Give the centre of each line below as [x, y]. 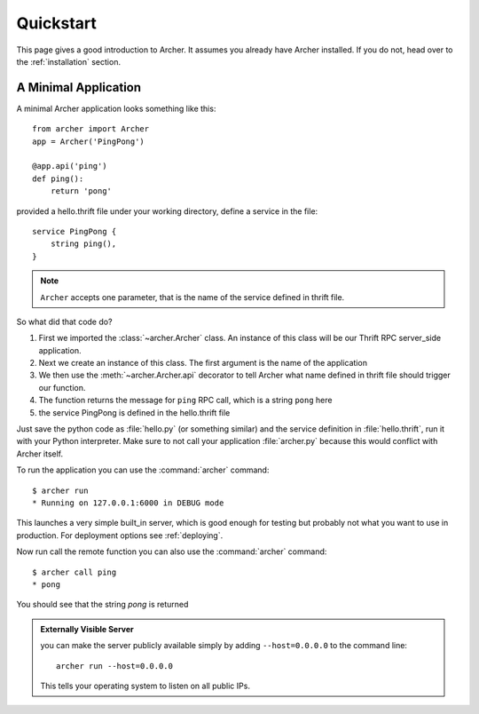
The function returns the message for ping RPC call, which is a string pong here [185, 401]
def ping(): [58, 178]
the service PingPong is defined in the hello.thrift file [134, 412]
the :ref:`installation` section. [69, 61]
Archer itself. [40, 454]
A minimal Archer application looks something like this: [116, 108]
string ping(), [83, 244]
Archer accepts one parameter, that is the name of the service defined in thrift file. [192, 297]
